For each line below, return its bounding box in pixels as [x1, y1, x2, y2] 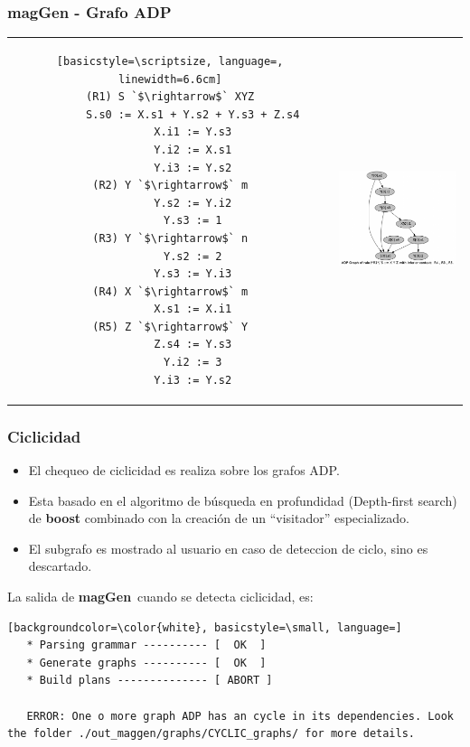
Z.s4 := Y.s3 [154, 338, 232, 351]
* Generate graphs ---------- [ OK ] [26, 656, 267, 669]
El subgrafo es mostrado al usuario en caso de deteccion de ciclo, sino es [28, 538, 428, 557]
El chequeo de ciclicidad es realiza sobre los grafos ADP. [28, 460, 340, 479]
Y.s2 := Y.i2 [154, 196, 232, 210]
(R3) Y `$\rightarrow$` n [92, 231, 249, 245]
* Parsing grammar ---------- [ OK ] [26, 639, 267, 652]
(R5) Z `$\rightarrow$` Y [92, 320, 249, 333]
